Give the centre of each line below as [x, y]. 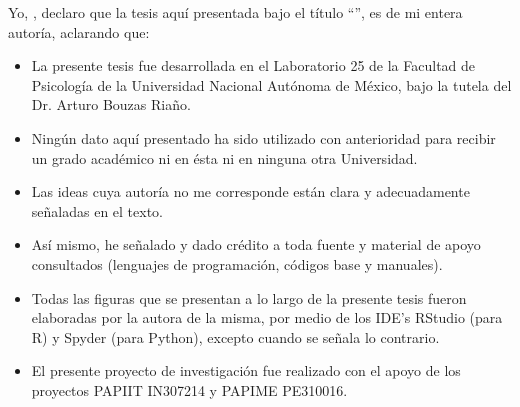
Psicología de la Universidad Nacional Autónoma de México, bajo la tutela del [271, 84]
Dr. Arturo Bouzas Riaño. [111, 104]
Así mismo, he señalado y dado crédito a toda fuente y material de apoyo [256, 244]
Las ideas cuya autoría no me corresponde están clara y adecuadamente [250, 191]
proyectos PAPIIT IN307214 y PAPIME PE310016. [189, 389]
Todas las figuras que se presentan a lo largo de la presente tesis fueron [249, 297]
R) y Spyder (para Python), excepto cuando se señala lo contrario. [235, 336]
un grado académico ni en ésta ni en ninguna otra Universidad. [224, 157]
